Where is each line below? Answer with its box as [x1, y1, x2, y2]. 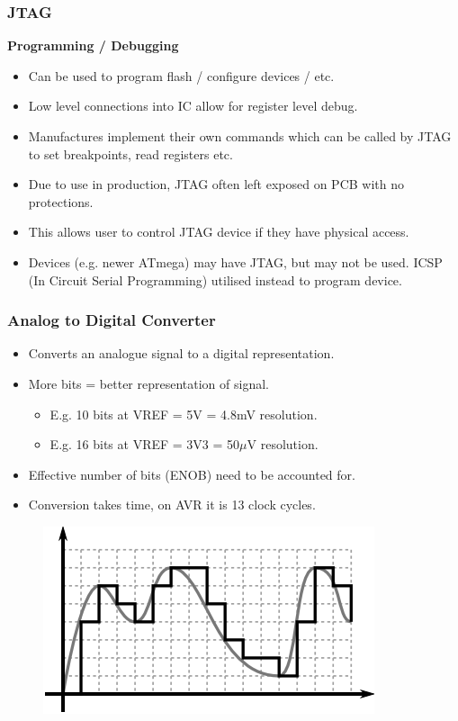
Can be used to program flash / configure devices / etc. [28, 66, 335, 85]
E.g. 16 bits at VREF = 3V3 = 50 [49, 435, 240, 454]
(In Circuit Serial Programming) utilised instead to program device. [28, 270, 402, 289]
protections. [28, 192, 94, 211]
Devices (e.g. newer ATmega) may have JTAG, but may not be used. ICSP [28, 252, 443, 271]
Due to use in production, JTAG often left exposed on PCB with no [28, 175, 404, 194]
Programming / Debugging [7, 36, 179, 55]
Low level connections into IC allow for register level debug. [28, 96, 358, 115]
